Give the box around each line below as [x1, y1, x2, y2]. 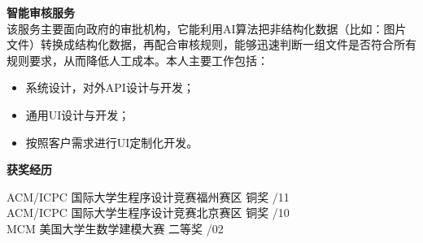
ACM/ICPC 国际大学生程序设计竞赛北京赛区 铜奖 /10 [7, 204, 290, 221]
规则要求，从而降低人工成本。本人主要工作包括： [7, 51, 268, 68]
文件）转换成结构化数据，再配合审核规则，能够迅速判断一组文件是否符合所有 [7, 36, 416, 53]
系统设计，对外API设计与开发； [25, 79, 194, 96]
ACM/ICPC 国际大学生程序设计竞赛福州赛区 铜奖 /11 [7, 188, 290, 205]
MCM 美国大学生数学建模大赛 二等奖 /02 [7, 219, 224, 236]
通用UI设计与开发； [25, 106, 130, 123]
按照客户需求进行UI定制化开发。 [25, 133, 198, 150]
